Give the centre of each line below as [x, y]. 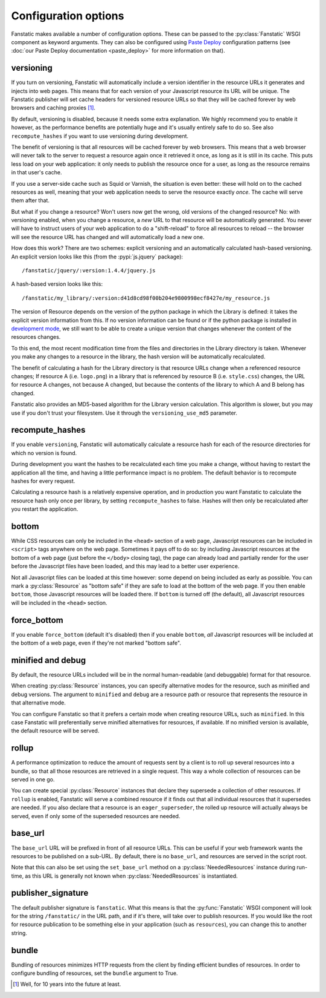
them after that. [30, 200]
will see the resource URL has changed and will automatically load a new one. [108, 237]
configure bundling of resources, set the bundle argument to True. [94, 973]
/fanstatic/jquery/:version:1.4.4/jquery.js [89, 271]
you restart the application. [45, 509]
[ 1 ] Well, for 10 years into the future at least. [67, 984]
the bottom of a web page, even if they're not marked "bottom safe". [96, 643]
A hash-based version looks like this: [57, 284]
